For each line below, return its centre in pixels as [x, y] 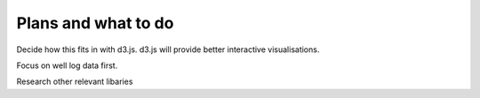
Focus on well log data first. [67, 65]
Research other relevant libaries [75, 82]
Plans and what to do [95, 23]
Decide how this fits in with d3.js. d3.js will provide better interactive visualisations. [168, 49]
